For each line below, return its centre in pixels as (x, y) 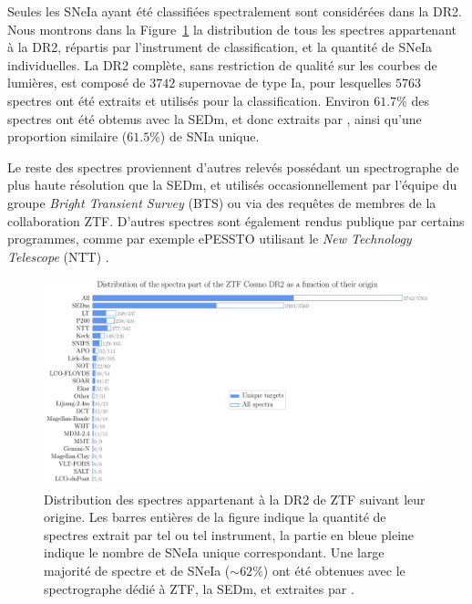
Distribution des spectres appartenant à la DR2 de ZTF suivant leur (235, 499)
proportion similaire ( (67, 136)
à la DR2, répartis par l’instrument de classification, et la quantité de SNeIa (220, 47)
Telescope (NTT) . (58, 256)
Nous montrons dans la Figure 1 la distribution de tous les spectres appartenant (232, 29)
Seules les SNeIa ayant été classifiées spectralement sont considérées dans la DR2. (235, 11)
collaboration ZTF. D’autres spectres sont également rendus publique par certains (236, 220)
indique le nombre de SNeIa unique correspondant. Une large (214, 552)
